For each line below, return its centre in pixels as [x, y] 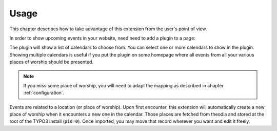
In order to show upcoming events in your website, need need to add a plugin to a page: [103, 38]
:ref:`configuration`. [44, 93]
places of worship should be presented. [51, 62]
